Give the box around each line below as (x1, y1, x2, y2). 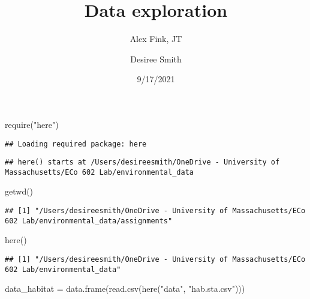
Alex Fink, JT (130, 32, 182, 45)
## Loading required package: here (5, 139, 147, 148)
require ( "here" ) (5, 118, 59, 130)
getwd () (5, 185, 34, 198)
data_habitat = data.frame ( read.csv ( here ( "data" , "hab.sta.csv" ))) (5, 282, 245, 295)
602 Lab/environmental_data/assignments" (5, 216, 173, 225)
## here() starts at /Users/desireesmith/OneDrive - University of (5, 158, 280, 167)
